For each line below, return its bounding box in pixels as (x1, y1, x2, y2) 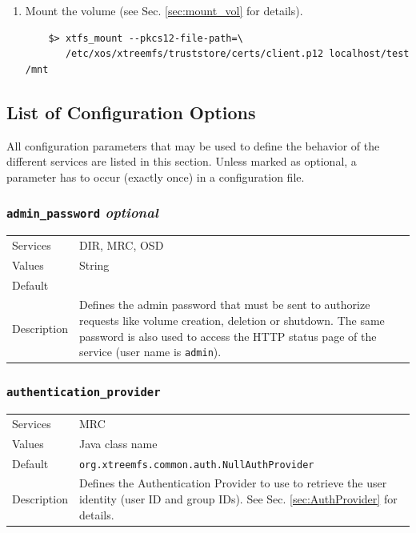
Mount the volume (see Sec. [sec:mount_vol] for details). (25, 2, 303, 18)
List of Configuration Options (6, 99, 256, 124)
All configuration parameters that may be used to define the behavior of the (6, 137, 380, 154)
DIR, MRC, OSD (78, 236, 164, 253)
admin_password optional (6, 202, 158, 222)
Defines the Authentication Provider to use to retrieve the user (78, 475, 387, 491)
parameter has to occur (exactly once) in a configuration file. (6, 168, 305, 185)
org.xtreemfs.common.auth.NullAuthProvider (78, 459, 314, 471)
